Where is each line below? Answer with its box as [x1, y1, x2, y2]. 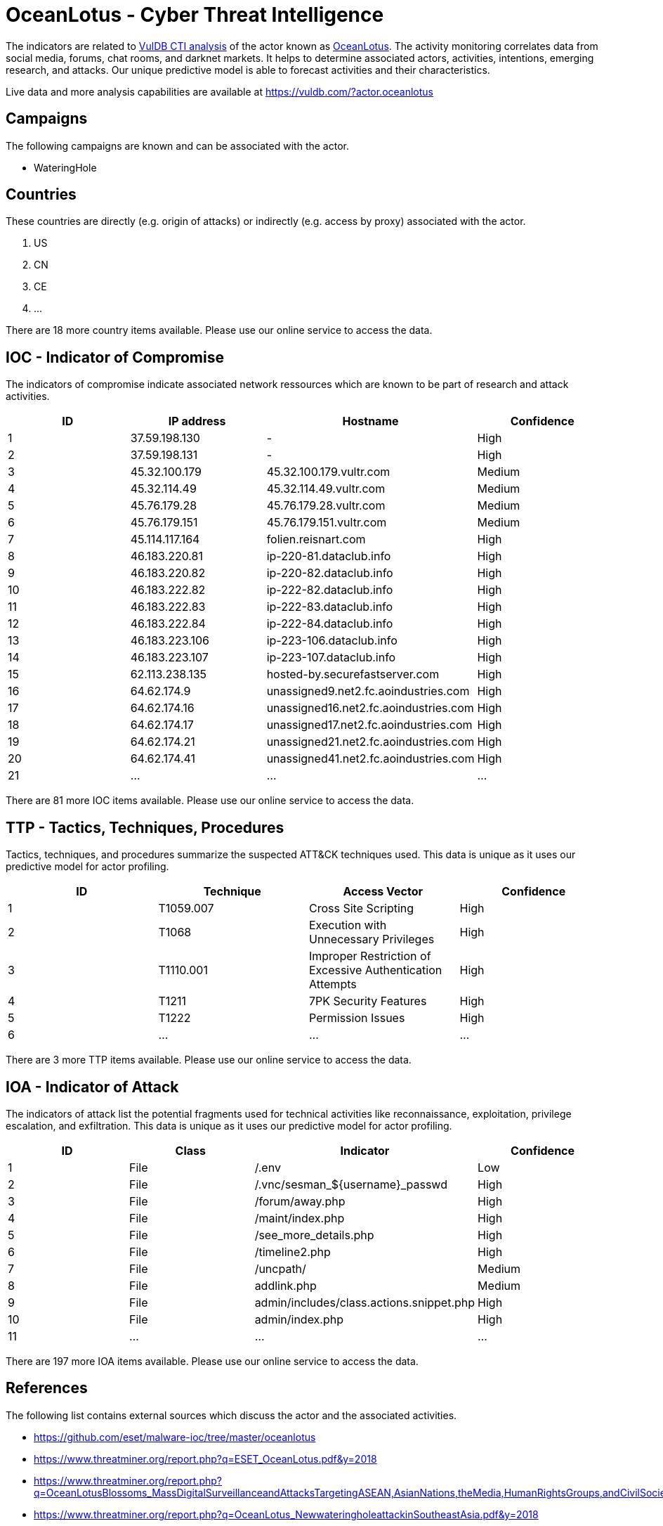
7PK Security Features [309, 994, 427, 1009]
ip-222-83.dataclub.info [266, 600, 393, 614]
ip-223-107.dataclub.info [266, 650, 396, 665]
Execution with [309, 918, 387, 933]
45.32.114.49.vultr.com [266, 481, 386, 496]
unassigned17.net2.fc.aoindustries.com [266, 718, 473, 732]
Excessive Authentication [309, 963, 442, 978]
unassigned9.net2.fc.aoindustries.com [266, 684, 470, 699]
